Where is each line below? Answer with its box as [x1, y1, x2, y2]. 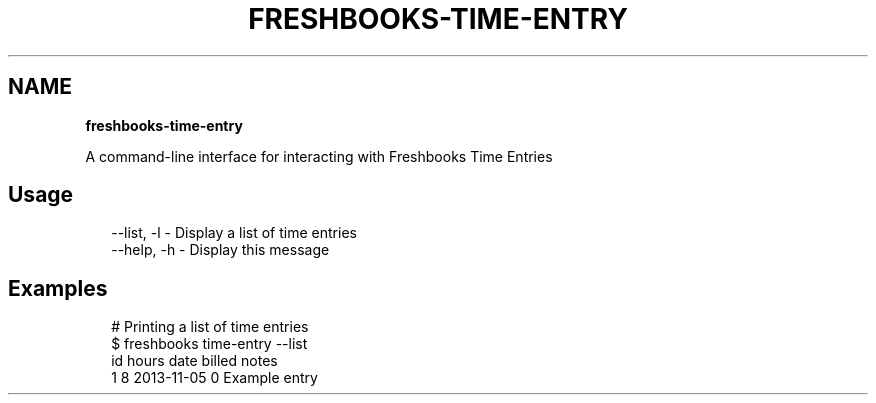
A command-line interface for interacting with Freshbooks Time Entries [85, 147, 553, 165]
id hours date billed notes [111, 352, 278, 370]
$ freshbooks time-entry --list [111, 335, 308, 353]
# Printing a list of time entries [111, 318, 309, 336]
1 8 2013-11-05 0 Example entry [111, 369, 318, 387]
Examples [8, 275, 108, 301]
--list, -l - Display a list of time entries [111, 224, 357, 242]
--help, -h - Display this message [111, 241, 330, 259]
